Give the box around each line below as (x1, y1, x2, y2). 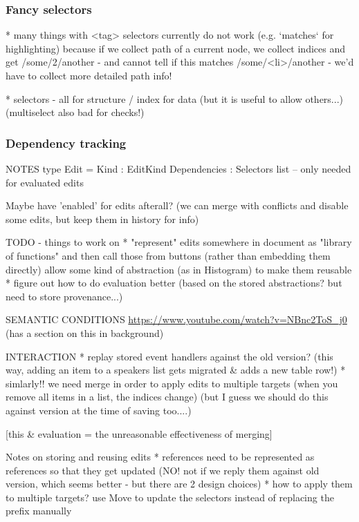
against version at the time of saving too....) (6, 403, 192, 417)
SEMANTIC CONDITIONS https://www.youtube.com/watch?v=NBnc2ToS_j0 (6, 312, 347, 327)
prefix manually (6, 503, 72, 518)
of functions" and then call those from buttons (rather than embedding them (6, 248, 331, 262)
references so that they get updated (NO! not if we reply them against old (6, 463, 320, 477)
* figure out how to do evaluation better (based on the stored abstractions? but (6, 275, 342, 290)
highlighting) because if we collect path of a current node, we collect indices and (6, 41, 345, 55)
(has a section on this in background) (6, 325, 164, 340)
